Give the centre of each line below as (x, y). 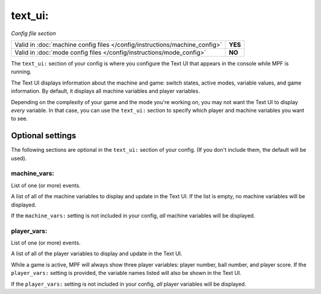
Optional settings (44, 136)
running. (21, 72)
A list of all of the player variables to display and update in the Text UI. (97, 254)
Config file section (34, 33)
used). (19, 158)
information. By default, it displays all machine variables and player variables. (106, 91)
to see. (19, 118)
